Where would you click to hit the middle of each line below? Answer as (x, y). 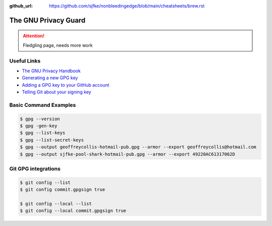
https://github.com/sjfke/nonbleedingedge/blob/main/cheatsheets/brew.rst (127, 6)
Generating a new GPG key (50, 78)
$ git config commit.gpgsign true (62, 190)
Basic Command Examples (43, 105)
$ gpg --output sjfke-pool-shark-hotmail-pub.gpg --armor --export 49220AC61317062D (127, 154)
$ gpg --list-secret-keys (52, 140)
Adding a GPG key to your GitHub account (65, 85)
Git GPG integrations (35, 168)
